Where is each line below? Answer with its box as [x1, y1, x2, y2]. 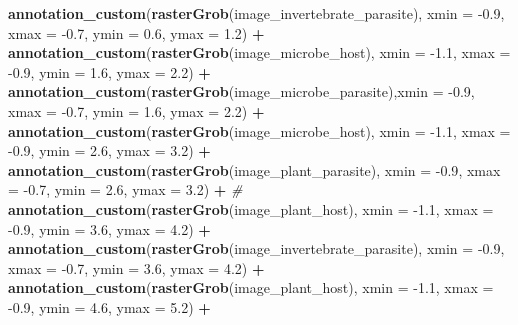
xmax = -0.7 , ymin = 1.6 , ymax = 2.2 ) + [8, 100, 265, 121]
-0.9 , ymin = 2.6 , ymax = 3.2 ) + [8, 140, 211, 161]
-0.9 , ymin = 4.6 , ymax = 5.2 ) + [8, 296, 211, 317]
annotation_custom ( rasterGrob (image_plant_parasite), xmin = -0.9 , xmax [8, 159, 501, 180]
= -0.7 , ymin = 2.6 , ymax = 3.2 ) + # [8, 179, 243, 200]
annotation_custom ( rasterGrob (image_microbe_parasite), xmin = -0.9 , [8, 81, 475, 102]
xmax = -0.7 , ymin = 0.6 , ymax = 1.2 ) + [8, 22, 265, 43]
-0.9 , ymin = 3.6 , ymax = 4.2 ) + [8, 218, 211, 239]
